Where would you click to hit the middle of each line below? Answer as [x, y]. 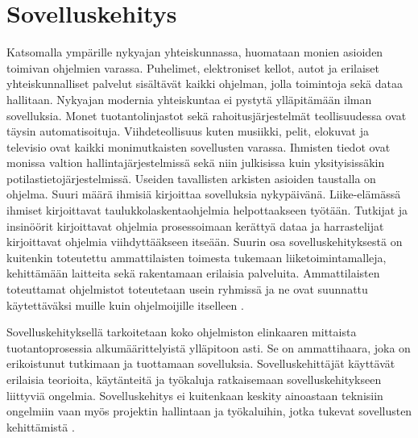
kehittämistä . [41, 426]
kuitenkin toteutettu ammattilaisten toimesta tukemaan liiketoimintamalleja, [197, 257]
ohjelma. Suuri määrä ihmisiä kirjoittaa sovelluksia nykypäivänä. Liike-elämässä [204, 194]
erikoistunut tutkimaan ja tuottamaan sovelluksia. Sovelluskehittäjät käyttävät [201, 363]
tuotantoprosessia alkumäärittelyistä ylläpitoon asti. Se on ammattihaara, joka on [209, 347]
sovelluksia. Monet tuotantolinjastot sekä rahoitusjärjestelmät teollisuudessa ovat [207, 115]
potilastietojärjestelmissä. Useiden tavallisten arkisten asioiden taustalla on [191, 178]
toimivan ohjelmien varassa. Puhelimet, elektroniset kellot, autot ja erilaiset [193, 67]
